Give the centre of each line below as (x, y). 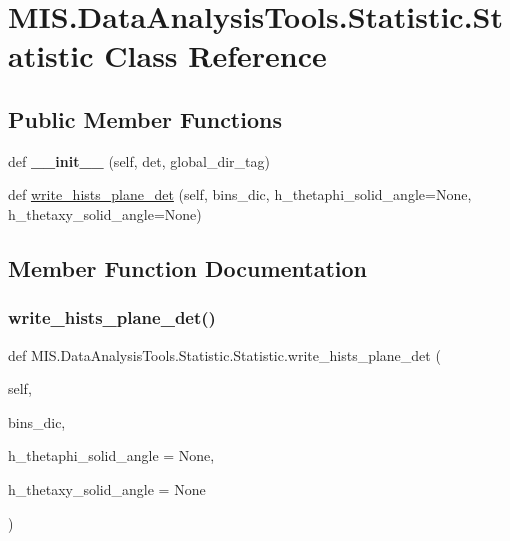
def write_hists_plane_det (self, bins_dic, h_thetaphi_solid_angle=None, (240, 194)
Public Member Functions (145, 118)
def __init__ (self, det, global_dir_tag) (139, 160)
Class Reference (215, 55)
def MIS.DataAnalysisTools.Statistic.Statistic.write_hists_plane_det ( (224, 354)
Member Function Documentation (188, 267)
